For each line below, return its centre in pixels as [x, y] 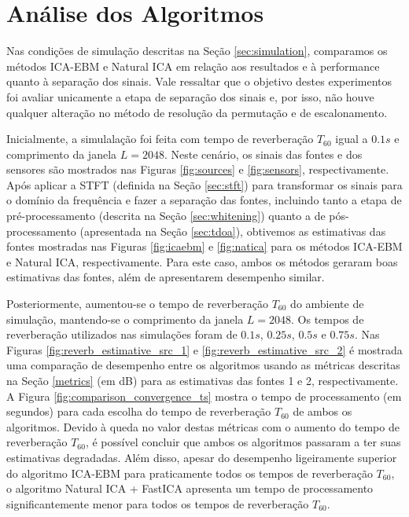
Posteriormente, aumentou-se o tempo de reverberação [138, 304]
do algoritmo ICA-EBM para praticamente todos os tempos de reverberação [190, 473]
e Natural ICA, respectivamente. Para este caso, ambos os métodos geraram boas [202, 261]
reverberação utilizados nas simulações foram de [122, 334]
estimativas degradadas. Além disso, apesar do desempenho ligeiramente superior [202, 457]
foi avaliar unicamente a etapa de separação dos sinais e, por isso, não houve [190, 96]
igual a [352, 139]
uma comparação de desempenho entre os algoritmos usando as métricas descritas [203, 365]
